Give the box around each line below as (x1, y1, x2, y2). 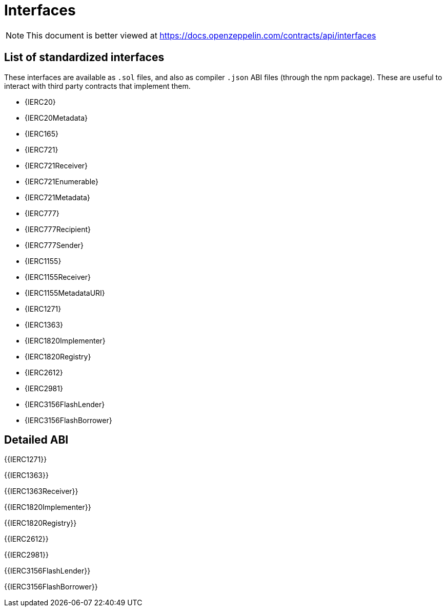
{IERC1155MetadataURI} (25, 288, 105, 297)
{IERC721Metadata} (25, 193, 90, 202)
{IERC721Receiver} (25, 161, 88, 170)
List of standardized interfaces (4, 51, 165, 64)
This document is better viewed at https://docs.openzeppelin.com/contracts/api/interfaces (26, 30, 376, 41)
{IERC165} (25, 129, 59, 138)
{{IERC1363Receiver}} (4, 487, 78, 496)
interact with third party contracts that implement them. (4, 81, 191, 90)
